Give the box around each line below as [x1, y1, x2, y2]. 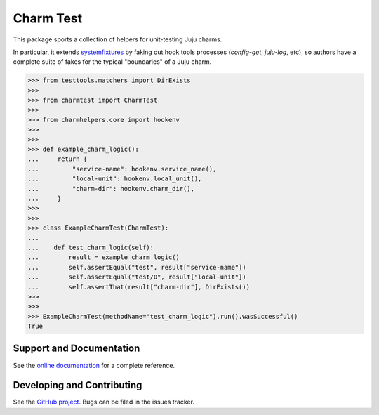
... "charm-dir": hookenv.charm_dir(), [27, 185, 194, 192]
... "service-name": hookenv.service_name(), [27, 165, 217, 173]
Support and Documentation [13, 343, 140, 355]
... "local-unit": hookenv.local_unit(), [27, 175, 202, 183]
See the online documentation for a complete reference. [13, 361, 175, 369]
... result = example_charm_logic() [27, 253, 180, 261]
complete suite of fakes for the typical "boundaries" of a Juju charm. [13, 58, 212, 66]
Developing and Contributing [13, 379, 142, 391]
